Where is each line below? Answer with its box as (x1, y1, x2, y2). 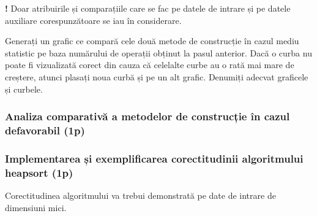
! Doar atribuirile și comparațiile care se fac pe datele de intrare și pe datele (5, 2, 291, 14)
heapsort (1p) (5, 164, 73, 180)
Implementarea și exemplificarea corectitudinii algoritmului (5, 150, 304, 166)
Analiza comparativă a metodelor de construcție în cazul (5, 109, 290, 124)
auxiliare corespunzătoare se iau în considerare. (5, 13, 182, 26)
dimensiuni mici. (5, 201, 67, 214)
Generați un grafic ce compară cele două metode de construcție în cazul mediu (5, 34, 299, 47)
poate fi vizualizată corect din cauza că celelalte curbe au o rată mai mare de (5, 58, 294, 71)
